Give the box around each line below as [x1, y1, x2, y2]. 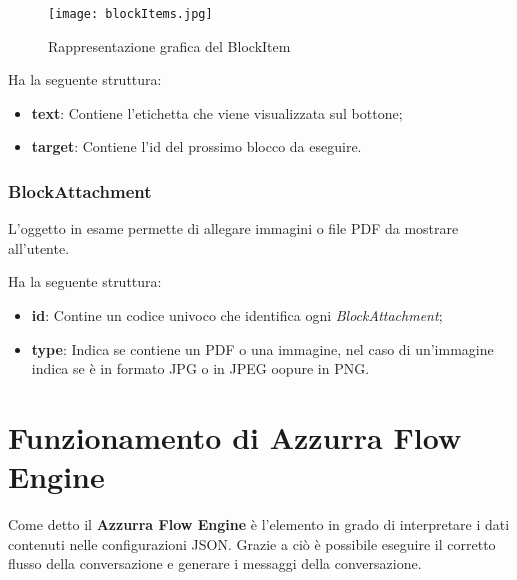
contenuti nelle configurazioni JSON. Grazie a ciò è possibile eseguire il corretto [8, 533, 496, 554]
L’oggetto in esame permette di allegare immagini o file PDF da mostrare [8, 218, 459, 239]
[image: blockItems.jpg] [48, 7, 213, 21]
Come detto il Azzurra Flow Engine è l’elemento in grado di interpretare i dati [8, 514, 510, 535]
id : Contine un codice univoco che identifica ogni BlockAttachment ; [31, 305, 443, 326]
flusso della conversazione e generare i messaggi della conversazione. [8, 553, 422, 574]
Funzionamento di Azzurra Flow [8, 417, 462, 457]
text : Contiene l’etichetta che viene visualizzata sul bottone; [31, 102, 403, 123]
